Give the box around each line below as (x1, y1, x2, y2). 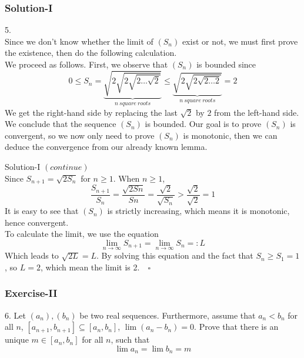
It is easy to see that (5, 205, 79, 217)
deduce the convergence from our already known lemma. (5, 140, 208, 153)
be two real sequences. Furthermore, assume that (79, 309, 256, 321)
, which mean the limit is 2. (40, 260, 140, 273)
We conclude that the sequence (5, 118, 116, 130)
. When (113, 172, 140, 184)
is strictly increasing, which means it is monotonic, (107, 205, 290, 217)
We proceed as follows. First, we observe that (5, 58, 168, 70)
